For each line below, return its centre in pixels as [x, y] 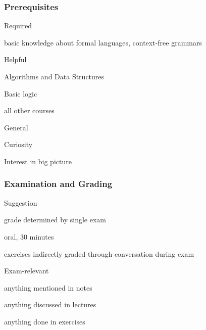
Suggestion [21, 202]
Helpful [15, 59]
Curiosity [18, 144]
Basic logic [21, 93]
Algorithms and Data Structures [54, 76]
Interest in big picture [38, 161]
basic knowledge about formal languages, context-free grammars [103, 42]
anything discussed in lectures [50, 304]
